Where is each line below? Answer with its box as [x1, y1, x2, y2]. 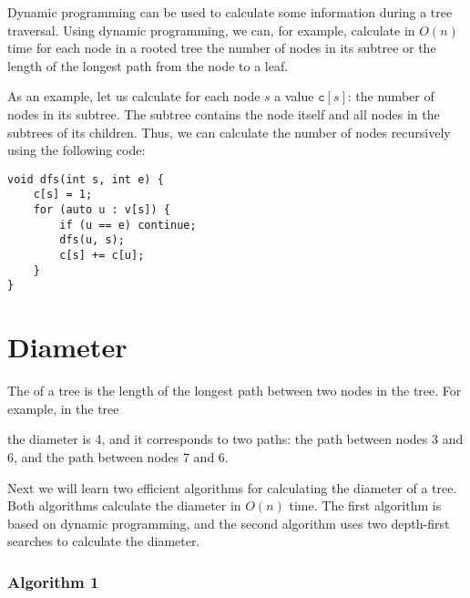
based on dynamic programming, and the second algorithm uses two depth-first [7, 513, 450, 532]
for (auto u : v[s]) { [33, 203, 170, 217]
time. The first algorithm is [289, 496, 442, 515]
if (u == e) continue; [59, 218, 197, 232]
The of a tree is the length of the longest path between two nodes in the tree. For [7, 381, 462, 400]
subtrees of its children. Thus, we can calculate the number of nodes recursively [7, 122, 451, 141]
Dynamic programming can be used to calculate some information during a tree [7, 3, 453, 21]
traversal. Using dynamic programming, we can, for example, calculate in [7, 20, 415, 39]
